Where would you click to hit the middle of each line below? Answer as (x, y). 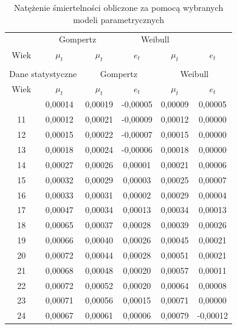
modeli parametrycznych (118, 19)
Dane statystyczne (43, 73)
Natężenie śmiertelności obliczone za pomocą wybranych (118, 7)
